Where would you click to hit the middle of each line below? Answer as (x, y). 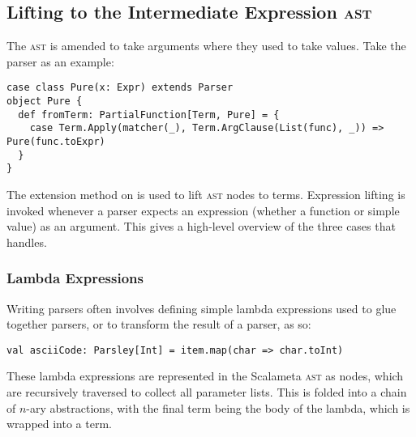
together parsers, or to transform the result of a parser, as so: (159, 324)
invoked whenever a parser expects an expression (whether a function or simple (203, 210)
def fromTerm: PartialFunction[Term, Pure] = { (149, 115)
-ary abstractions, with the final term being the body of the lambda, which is (218, 407)
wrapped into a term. (59, 424)
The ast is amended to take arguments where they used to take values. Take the (206, 46)
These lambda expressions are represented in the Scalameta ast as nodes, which (205, 376)
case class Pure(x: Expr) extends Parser (120, 88)
